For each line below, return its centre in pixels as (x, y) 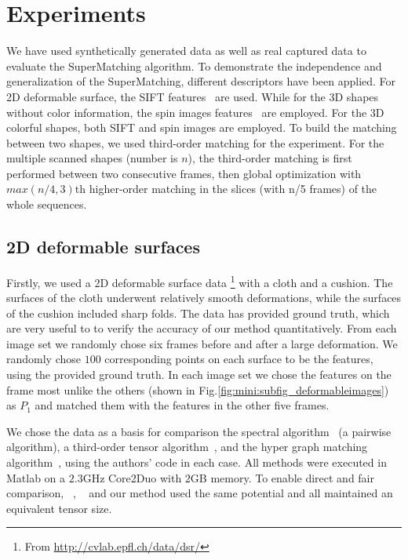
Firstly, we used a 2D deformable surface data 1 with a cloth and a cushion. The (200, 281)
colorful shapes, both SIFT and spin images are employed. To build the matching (202, 127)
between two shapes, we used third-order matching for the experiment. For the (195, 142)
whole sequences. (47, 204)
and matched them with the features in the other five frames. (182, 405)
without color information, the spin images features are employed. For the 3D (195, 112)
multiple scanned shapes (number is (92, 158)
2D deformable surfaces (103, 247)
